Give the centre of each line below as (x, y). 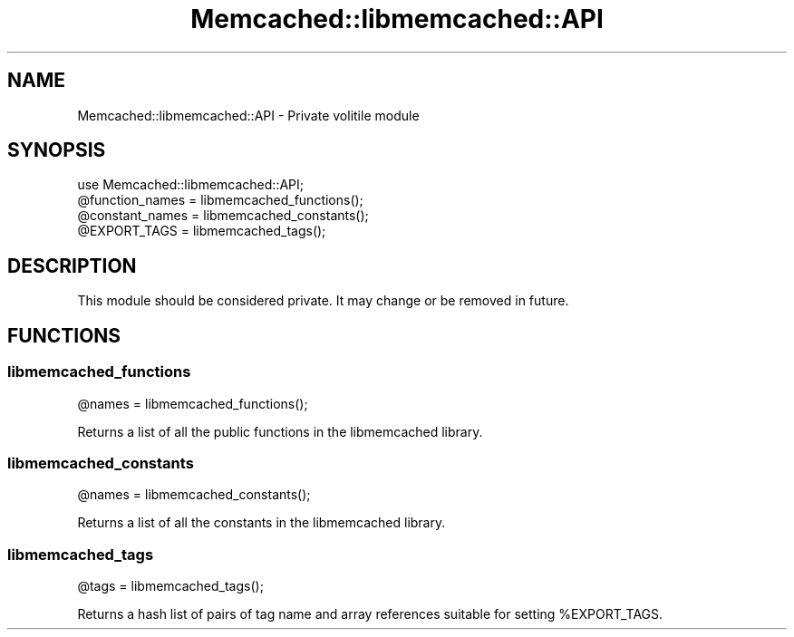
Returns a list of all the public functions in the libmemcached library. (280, 431)
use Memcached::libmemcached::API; (191, 185)
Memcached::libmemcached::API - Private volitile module (248, 115)
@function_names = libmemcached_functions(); (220, 200)
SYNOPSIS (57, 150)
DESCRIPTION (72, 265)
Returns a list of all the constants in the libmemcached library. (261, 523)
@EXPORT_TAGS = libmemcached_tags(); (202, 231)
